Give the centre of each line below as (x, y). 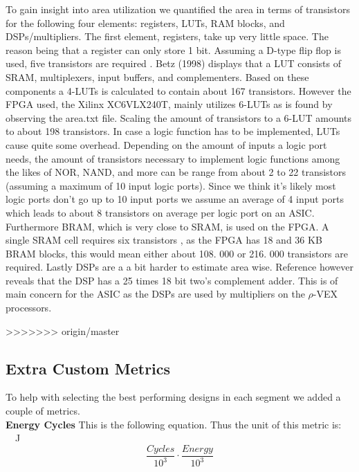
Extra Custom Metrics (88, 368)
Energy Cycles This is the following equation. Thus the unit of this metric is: (174, 424)
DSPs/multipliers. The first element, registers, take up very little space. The (167, 36)
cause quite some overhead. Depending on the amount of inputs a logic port (166, 144)
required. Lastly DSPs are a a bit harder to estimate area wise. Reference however (180, 267)
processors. (29, 308)
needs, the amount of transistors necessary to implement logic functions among (173, 158)
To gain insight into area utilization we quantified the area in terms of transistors (178, 9)
